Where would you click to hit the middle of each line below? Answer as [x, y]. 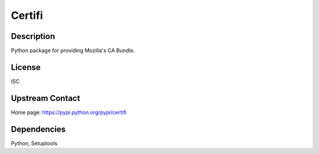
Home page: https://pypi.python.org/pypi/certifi [69, 112]
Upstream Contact [45, 98]
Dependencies [38, 129]
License [26, 67]
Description [33, 36]
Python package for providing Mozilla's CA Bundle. [73, 51]
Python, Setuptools [34, 143]
